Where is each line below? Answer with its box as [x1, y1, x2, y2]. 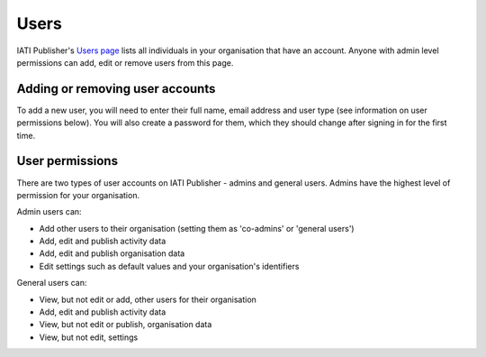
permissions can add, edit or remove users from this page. [16, 57, 234, 68]
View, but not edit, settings [39, 332, 139, 343]
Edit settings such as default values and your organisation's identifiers [39, 261, 300, 271]
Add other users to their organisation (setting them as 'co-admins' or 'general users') [39, 223, 355, 233]
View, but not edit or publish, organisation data [39, 319, 212, 330]
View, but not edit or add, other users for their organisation [39, 294, 256, 305]
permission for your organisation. [16, 189, 139, 200]
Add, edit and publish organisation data [39, 248, 185, 259]
